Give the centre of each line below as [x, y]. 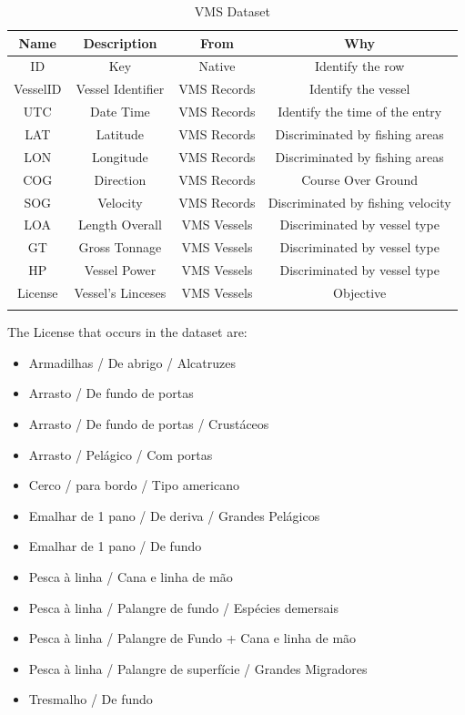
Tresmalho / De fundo [91, 699]
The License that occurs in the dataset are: [127, 332]
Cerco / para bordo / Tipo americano [134, 485]
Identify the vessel [359, 89]
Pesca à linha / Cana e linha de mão [131, 576]
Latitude [120, 133]
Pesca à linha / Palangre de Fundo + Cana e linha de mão [192, 638]
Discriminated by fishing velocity [359, 202]
